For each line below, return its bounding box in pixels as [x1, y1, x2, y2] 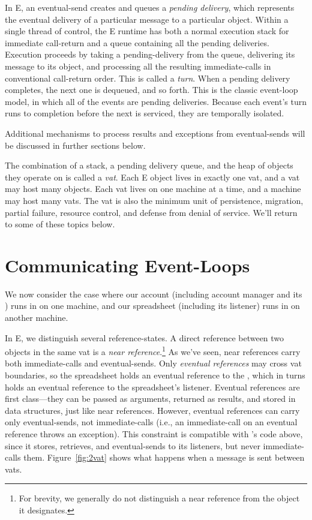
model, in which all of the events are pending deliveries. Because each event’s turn [5, 95, 307, 107]
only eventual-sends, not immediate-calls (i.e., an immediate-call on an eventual [5, 416, 298, 428]
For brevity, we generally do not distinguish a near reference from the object [19, 492, 300, 504]
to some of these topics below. [5, 218, 115, 230]
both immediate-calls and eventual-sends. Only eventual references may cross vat [5, 357, 302, 369]
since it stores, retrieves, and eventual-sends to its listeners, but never [5, 439, 260, 452]
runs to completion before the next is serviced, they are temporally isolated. [5, 107, 284, 119]
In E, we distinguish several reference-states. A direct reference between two [5, 331, 284, 344]
